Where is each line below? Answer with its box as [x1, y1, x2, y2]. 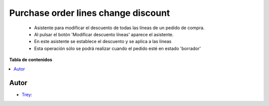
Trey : [21, 92, 32, 98]
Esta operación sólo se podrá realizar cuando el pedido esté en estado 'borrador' [34, 45, 201, 52]
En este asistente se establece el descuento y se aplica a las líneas [34, 39, 172, 45]
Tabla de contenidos [9, 57, 52, 63]
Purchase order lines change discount [9, 7, 170, 18]
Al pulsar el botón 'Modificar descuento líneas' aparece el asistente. [34, 31, 174, 37]
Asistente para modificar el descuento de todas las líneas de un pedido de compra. [34, 25, 205, 31]
